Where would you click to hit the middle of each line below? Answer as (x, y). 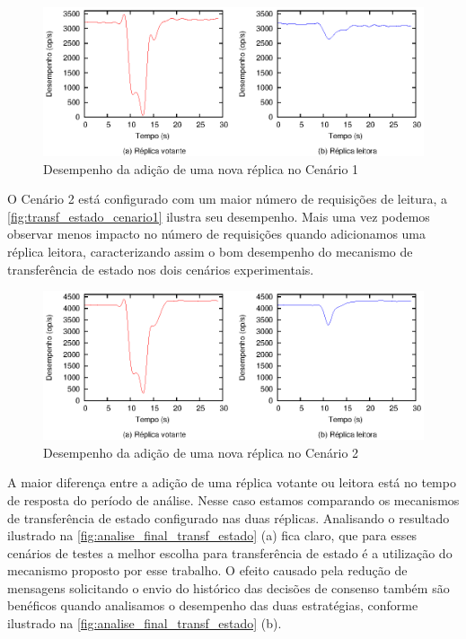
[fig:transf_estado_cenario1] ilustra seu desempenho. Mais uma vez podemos (219, 216)
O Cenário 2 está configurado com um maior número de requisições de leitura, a (228, 199)
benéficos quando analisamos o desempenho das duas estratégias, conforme (213, 605)
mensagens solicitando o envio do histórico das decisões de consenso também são (229, 587)
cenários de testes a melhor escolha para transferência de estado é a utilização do (230, 552)
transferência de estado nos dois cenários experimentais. (161, 269)
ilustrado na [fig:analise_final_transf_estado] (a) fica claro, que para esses (212, 535)
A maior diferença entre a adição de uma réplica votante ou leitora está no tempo (232, 482)
